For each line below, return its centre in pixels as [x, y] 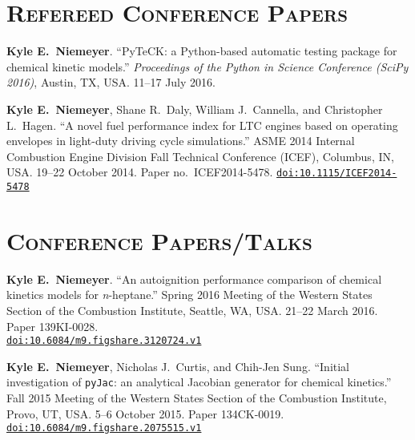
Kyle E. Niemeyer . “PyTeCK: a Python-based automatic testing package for [202, 51]
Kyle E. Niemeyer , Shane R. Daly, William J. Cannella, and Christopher [195, 109]
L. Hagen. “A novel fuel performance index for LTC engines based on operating [202, 125]
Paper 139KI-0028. [52, 326]
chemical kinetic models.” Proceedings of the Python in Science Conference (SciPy [207, 66]
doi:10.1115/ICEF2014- [337, 174]
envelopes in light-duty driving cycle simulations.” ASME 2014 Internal [181, 141]
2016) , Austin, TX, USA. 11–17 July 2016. [111, 82]
